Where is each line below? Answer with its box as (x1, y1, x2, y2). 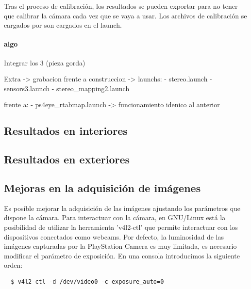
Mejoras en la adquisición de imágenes (4, 180, 201, 195)
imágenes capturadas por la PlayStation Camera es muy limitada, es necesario (4, 241, 237, 251)
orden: (4, 260, 23, 270)
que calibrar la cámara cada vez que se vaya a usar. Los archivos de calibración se (4, 10, 247, 20)
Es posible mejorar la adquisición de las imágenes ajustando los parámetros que (4, 203, 241, 213)
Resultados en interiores (4, 123, 128, 138)
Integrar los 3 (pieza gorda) (4, 57, 85, 67)
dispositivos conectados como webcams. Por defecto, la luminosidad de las (4, 231, 224, 241)
